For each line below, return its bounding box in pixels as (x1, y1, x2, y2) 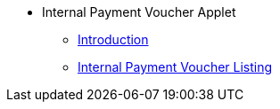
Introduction (78, 32, 149, 47)
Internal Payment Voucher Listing (78, 59, 273, 74)
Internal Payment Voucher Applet (42, 4, 236, 19)
